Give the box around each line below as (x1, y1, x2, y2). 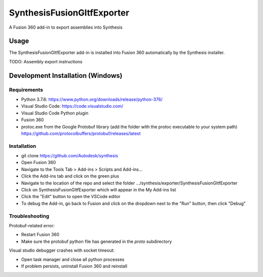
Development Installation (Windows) (9, 71, 123, 80)
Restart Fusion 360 (21, 232, 59, 238)
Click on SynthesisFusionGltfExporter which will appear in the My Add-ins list (21, 187, 176, 193)
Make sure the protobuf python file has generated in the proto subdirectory (21, 239, 172, 244)
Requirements (9, 86, 43, 93)
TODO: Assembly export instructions (9, 58, 83, 64)
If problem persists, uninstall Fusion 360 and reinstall (21, 263, 128, 269)
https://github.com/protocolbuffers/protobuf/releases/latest (21, 130, 141, 136)
